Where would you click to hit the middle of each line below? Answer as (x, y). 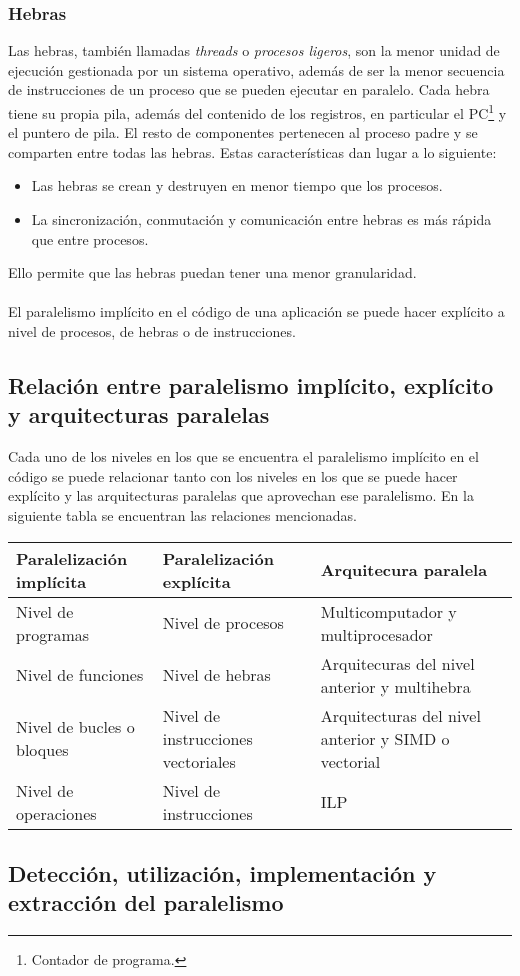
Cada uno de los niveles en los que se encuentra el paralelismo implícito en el (243, 456)
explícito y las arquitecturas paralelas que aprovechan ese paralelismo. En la (241, 495)
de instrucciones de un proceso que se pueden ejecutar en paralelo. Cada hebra (249, 89)
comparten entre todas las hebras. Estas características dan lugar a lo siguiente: (252, 151)
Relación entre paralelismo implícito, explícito (251, 384)
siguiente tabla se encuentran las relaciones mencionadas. (182, 514)
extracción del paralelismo (146, 902)
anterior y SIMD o (385, 738)
